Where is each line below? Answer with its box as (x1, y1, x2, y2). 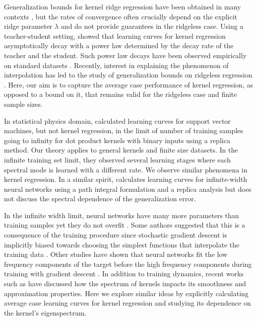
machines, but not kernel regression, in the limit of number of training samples (4, 125, 244, 136)
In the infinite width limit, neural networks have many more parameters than (4, 210, 239, 220)
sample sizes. (4, 98, 43, 109)
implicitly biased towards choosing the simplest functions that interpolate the (4, 239, 240, 249)
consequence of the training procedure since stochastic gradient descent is (4, 230, 227, 240)
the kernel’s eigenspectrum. (4, 307, 87, 318)
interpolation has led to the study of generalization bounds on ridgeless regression (4, 70, 253, 80)
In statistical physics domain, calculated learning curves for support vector (4, 115, 231, 126)
